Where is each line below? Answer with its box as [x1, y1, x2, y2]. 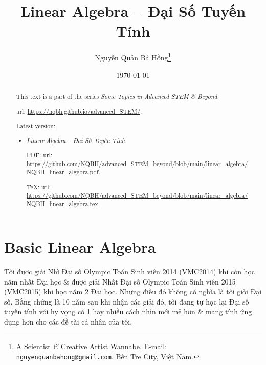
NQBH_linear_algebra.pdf [27, 168, 99, 176]
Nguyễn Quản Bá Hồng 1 [95, 51, 171, 63]
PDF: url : [27, 151, 53, 159]
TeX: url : [27, 182, 51, 191]
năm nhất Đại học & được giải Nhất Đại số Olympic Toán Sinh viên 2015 [4, 276, 236, 287]
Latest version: [16, 121, 56, 130]
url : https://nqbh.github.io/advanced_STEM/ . [16, 107, 142, 115]
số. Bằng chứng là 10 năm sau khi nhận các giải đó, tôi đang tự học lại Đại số [4, 296, 249, 307]
